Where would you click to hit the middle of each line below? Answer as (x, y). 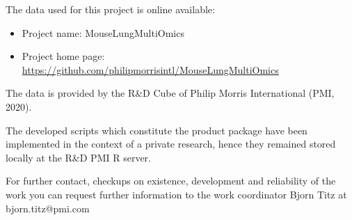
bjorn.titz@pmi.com (48, 208)
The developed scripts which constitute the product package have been (157, 130)
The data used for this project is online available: (110, 9)
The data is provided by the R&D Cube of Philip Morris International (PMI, (170, 93)
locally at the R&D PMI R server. (78, 157)
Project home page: (63, 56)
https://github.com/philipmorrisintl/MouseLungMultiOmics (150, 69)
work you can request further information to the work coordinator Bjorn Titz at (176, 194)
